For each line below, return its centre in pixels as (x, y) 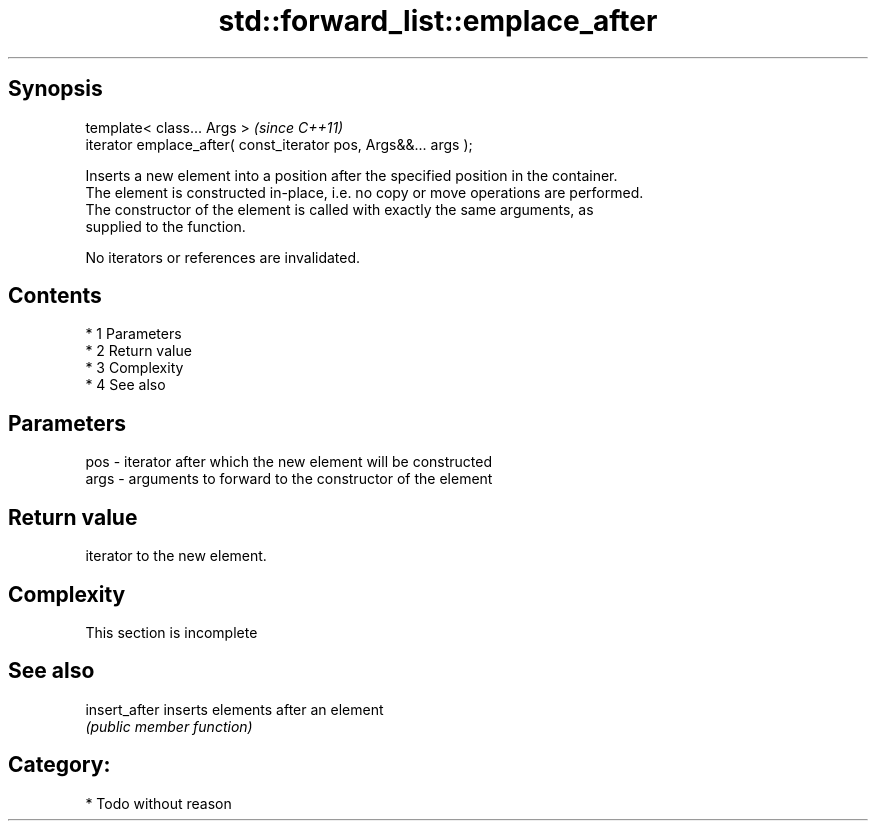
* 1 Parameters (133, 334)
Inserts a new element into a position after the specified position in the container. (351, 175)
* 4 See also (125, 385)
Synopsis (55, 89)
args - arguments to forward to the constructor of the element (289, 479)
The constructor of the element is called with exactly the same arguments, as (339, 209)
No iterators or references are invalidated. (223, 257)
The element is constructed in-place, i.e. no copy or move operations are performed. (364, 192)
